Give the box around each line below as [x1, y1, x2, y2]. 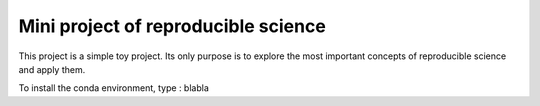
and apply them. [18, 63, 86, 75]
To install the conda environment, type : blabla [18, 82, 210, 94]
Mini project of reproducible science [18, 15, 327, 37]
